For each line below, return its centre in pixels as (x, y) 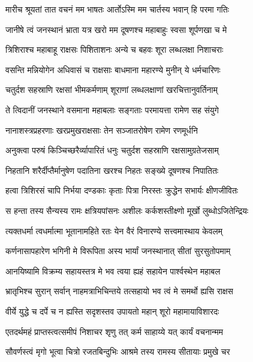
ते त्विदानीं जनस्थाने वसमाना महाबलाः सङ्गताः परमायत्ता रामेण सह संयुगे (112, 109)
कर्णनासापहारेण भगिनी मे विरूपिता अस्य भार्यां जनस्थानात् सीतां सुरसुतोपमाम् (118, 251)
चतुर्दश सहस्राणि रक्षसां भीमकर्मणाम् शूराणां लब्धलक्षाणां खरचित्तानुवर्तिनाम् (112, 90)
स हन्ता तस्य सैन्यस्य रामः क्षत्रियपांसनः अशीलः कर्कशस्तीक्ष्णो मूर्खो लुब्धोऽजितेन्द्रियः (127, 210)
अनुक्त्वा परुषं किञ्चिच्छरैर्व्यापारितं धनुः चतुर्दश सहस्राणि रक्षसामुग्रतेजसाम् (112, 150)
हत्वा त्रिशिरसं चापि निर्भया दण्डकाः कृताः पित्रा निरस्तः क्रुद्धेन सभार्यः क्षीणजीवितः (122, 190)
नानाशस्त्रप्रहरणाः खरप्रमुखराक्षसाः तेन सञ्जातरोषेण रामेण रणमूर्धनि (102, 130)
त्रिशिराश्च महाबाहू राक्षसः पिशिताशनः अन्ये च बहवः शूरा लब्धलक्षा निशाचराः (115, 49)
